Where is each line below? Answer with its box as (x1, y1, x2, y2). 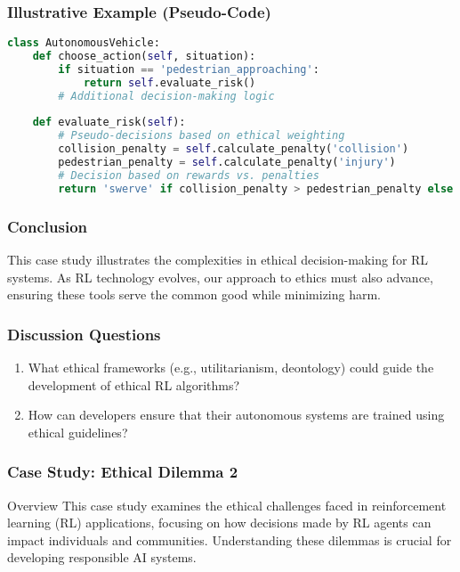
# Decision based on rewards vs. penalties (58, 168, 319, 182)
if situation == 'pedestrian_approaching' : (58, 62, 319, 76)
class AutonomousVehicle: (7, 37, 160, 50)
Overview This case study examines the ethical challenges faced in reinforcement (7, 495, 447, 514)
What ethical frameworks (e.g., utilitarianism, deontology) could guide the (28, 357, 434, 376)
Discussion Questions (7, 323, 161, 345)
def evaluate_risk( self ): (32, 116, 186, 129)
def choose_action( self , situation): (32, 50, 256, 63)
